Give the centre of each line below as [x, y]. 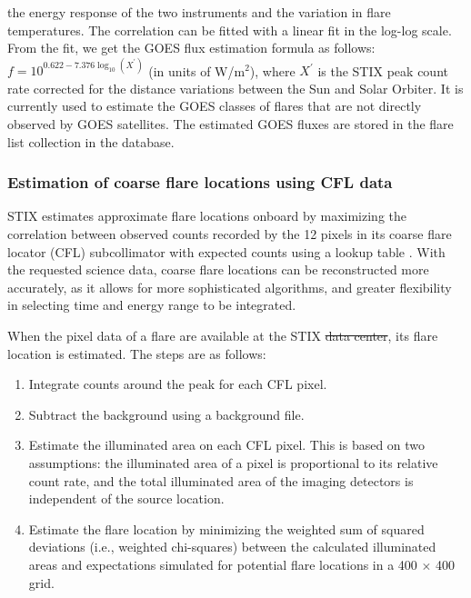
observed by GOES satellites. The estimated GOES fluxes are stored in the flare [230, 124]
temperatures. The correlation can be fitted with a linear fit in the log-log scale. [230, 30]
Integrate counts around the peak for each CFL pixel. [178, 384]
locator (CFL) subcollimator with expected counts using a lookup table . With [226, 251]
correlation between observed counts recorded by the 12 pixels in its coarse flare [230, 234]
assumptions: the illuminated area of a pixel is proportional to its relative [233, 463]
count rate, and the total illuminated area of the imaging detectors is [221, 480]
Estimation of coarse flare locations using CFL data [200, 182]
